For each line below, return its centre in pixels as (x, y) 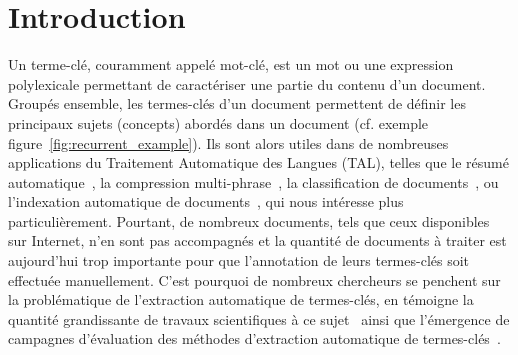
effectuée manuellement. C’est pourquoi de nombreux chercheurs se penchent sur (254, 279)
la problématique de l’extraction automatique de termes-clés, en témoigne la (241, 299)
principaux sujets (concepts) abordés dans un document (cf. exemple (218, 122)
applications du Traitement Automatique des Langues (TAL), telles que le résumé (258, 162)
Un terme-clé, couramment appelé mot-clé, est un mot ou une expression (231, 64)
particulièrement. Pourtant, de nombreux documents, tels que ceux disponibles (249, 220)
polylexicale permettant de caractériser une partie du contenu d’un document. (247, 83)
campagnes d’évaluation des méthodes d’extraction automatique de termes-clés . (254, 338)
